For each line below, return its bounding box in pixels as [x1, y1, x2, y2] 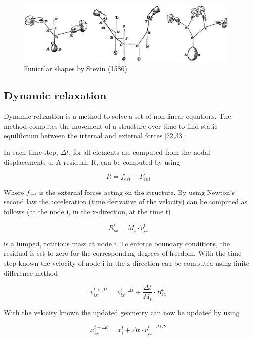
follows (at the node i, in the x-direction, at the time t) [4, 206, 171, 216]
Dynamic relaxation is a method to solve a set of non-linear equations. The [4, 111, 231, 121]
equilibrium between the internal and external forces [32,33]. [4, 130, 186, 141]
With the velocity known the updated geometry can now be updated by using [4, 307, 240, 317]
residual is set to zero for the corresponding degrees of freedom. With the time [4, 248, 242, 258]
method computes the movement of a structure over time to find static [4, 120, 218, 131]
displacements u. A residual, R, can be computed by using [4, 156, 180, 167]
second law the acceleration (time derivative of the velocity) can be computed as [4, 196, 248, 207]
